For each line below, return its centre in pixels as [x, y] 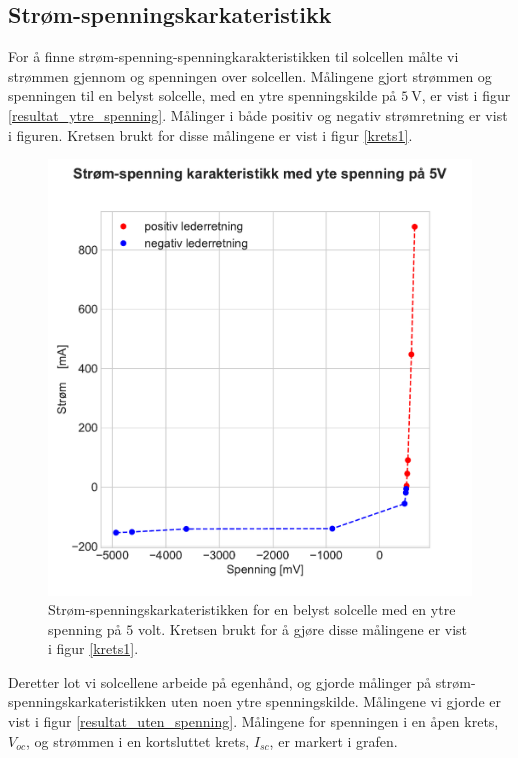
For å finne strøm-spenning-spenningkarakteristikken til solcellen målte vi [233, 56]
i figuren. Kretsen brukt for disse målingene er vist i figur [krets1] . [210, 134]
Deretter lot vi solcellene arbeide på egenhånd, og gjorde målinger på [220, 681]
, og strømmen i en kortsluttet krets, [137, 740]
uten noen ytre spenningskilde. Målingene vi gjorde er [335, 701]
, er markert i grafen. [333, 740]
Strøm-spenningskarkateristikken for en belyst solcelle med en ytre [252, 609]
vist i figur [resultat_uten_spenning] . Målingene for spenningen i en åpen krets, [253, 721]
